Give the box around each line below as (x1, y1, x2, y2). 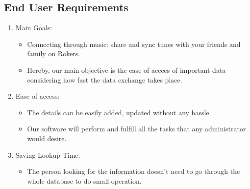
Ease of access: (15, 91, 60, 101)
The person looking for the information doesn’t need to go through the (27, 166, 240, 176)
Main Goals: (15, 22, 52, 33)
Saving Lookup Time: (15, 149, 80, 160)
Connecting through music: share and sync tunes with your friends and (27, 39, 241, 49)
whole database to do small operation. (27, 175, 142, 186)
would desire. (27, 133, 67, 143)
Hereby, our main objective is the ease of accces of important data (27, 64, 226, 75)
